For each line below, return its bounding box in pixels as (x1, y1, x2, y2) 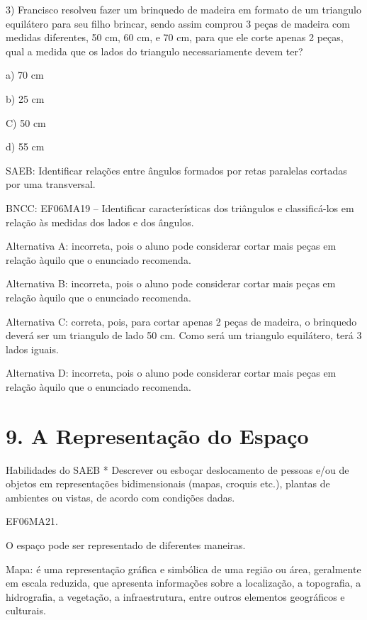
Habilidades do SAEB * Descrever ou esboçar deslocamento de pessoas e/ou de (6, 462, 349, 477)
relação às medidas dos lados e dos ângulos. (6, 214, 194, 229)
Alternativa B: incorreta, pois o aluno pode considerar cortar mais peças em (6, 276, 336, 291)
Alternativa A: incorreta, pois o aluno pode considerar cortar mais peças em (6, 238, 337, 253)
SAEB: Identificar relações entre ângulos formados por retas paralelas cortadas (6, 162, 347, 177)
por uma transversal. (6, 177, 96, 192)
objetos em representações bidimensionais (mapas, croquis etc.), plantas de (6, 476, 330, 491)
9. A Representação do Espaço (6, 421, 309, 450)
